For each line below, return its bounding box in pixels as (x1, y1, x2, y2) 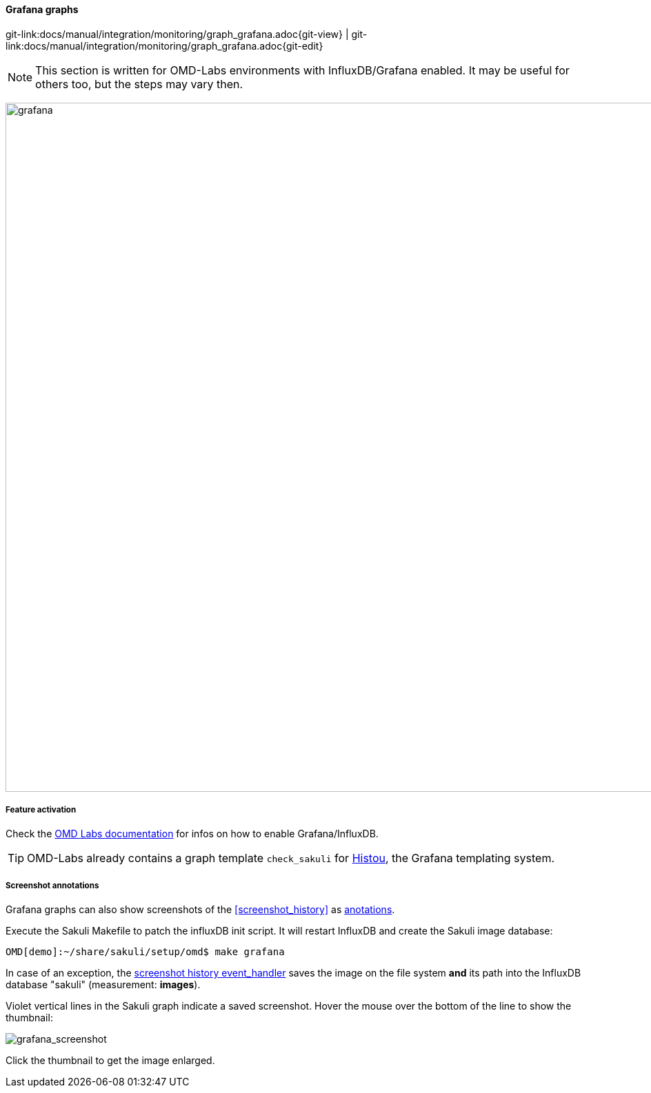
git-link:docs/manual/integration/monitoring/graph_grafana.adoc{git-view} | (6, 28, 349, 40)
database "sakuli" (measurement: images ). (6, 979, 201, 991)
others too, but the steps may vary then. (35, 76, 243, 91)
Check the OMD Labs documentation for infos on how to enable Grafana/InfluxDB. (6, 828, 379, 840)
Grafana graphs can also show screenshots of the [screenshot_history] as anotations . (6, 903, 395, 916)
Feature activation (6, 805, 77, 815)
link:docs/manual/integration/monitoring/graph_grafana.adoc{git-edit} (6, 39, 323, 52)
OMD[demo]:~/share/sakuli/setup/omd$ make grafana (6, 946, 285, 958)
